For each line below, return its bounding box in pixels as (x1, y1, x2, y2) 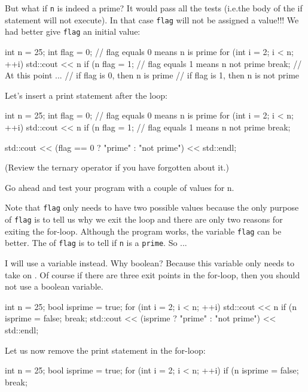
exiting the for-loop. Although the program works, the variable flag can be (5, 224, 282, 237)
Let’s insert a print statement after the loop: (5, 89, 167, 101)
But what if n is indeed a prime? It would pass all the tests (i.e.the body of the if (5, 2, 303, 14)
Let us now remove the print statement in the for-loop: (5, 344, 206, 356)
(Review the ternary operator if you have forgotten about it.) (5, 161, 229, 174)
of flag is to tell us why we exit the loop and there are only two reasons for (5, 212, 283, 225)
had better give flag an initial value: (5, 25, 141, 38)
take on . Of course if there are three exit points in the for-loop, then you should (5, 268, 300, 281)
